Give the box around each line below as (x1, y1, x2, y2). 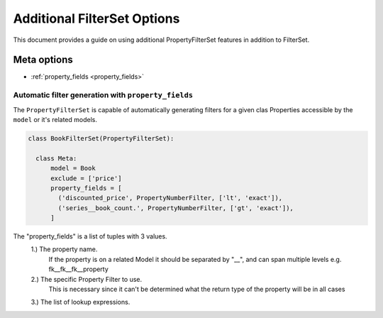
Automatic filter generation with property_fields (13, 90, 194, 100)
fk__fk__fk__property (48, 265, 109, 273)
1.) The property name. (30, 245, 98, 253)
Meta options (13, 54, 74, 66)
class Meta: (35, 154, 77, 163)
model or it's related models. (13, 115, 97, 124)
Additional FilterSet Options (13, 11, 180, 26)
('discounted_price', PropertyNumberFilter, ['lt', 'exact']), (57, 194, 283, 202)
